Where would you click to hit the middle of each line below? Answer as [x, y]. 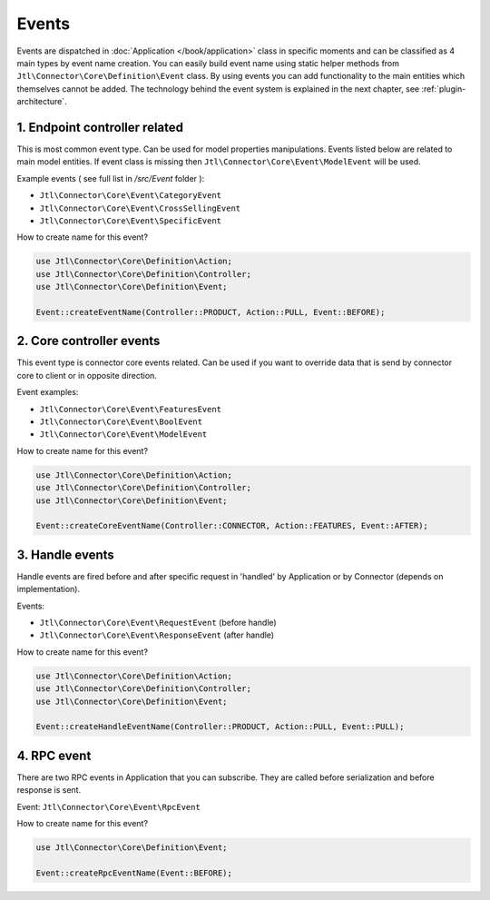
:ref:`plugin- [444, 89]
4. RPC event [54, 755]
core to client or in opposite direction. [87, 375]
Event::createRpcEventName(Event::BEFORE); [134, 873]
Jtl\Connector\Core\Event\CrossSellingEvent [140, 208]
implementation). [49, 589]
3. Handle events [66, 554]
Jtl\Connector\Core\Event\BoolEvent [121, 421]
